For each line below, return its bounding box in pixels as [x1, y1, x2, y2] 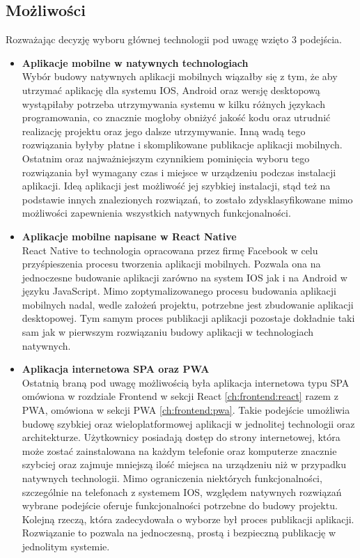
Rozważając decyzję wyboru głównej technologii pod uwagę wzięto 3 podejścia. [6, 32, 342, 47]
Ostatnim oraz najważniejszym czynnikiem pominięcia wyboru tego [22, 150, 310, 165]
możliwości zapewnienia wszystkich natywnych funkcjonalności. [22, 206, 291, 220]
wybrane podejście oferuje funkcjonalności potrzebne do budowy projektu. [22, 498, 338, 513]
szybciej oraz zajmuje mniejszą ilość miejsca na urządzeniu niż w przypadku [22, 457, 346, 472]
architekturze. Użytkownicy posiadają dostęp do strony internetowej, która [22, 430, 341, 444]
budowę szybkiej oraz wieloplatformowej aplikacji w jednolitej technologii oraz [22, 416, 355, 431]
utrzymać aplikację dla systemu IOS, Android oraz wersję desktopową [22, 82, 320, 97]
